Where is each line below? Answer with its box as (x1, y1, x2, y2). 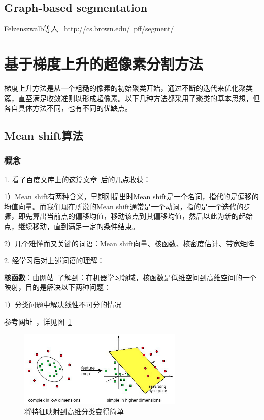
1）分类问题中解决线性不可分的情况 (4, 299, 121, 310)
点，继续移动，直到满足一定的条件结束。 (4, 221, 139, 232)
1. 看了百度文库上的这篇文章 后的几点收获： (4, 174, 151, 184)
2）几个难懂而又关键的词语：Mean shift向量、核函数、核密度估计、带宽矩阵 (4, 238, 254, 248)
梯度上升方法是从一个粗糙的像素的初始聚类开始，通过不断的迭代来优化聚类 (4, 82, 253, 93)
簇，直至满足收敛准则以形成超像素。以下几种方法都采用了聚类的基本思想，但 (4, 92, 260, 103)
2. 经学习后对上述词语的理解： (4, 255, 105, 266)
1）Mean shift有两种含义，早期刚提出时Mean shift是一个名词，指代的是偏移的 (4, 191, 259, 202)
